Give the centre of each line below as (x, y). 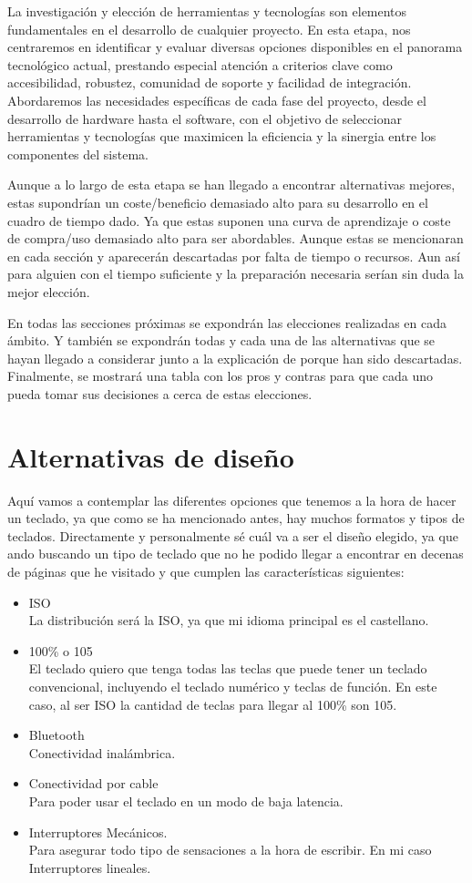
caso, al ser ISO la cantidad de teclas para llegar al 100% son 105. (213, 704)
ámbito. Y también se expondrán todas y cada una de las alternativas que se (221, 340)
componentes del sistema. (78, 154)
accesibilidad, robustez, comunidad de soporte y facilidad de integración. (210, 82)
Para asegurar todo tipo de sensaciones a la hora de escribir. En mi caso (230, 850)
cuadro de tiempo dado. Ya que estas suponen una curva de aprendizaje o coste (229, 220)
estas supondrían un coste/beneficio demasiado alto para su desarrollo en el (218, 202)
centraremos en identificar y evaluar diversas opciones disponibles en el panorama (235, 47)
